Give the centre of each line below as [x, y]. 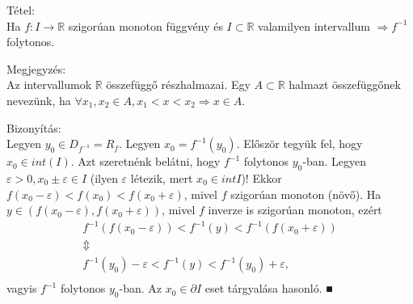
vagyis [22, 288]
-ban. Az [140, 288]
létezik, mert [162, 177]
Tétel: [21, 10]
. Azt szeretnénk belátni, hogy [145, 161]
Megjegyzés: [36, 68]
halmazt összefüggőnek [345, 84]
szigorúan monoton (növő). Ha [306, 194]
